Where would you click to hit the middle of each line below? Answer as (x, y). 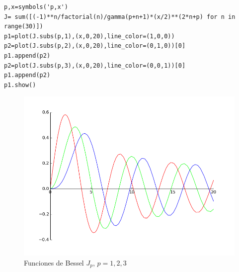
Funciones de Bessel (54, 262)
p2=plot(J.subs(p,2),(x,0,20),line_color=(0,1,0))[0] (95, 46)
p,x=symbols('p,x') (36, 7)
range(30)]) (24, 27)
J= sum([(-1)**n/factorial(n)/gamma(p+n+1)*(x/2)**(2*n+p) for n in (120, 17)
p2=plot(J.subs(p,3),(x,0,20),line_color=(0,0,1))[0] (95, 65)
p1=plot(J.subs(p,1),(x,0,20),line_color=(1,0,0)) (89, 36)
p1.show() (20, 85)
